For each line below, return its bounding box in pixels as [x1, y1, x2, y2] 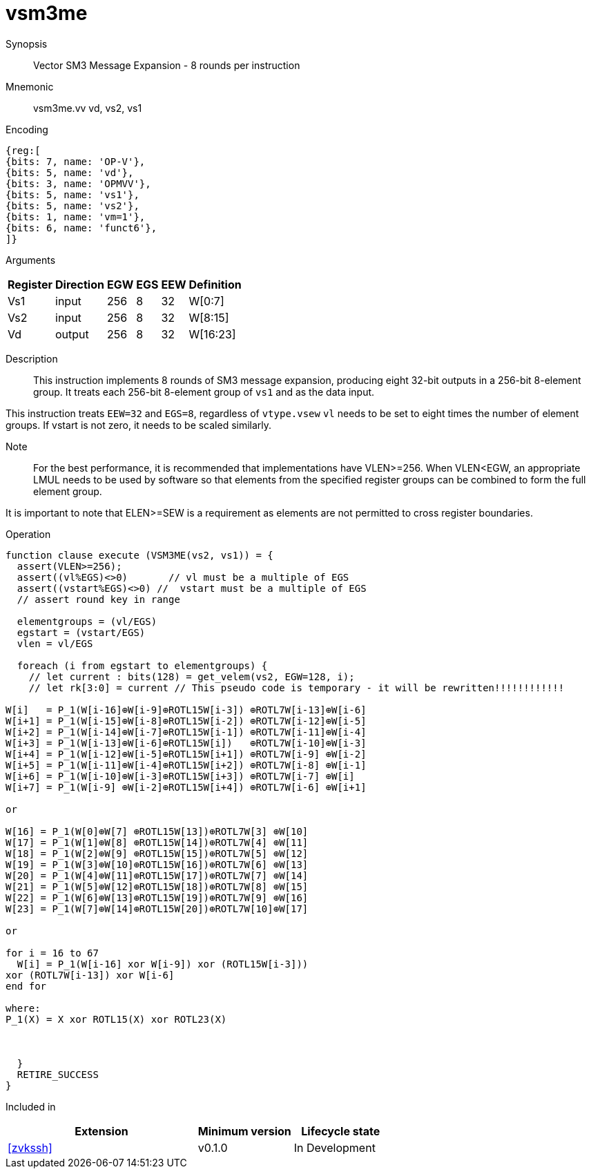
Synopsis [6, 37, 48, 50]
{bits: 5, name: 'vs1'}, [6, 189, 139, 200]
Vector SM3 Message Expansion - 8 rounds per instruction [33, 59, 300, 71]
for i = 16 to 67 [6, 947, 99, 959]
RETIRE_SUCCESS [17, 1068, 99, 1080]
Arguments [6, 253, 56, 266]
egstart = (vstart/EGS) [17, 626, 146, 638]
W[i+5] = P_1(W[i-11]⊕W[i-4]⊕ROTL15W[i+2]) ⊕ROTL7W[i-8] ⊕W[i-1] [6, 759, 367, 771]
